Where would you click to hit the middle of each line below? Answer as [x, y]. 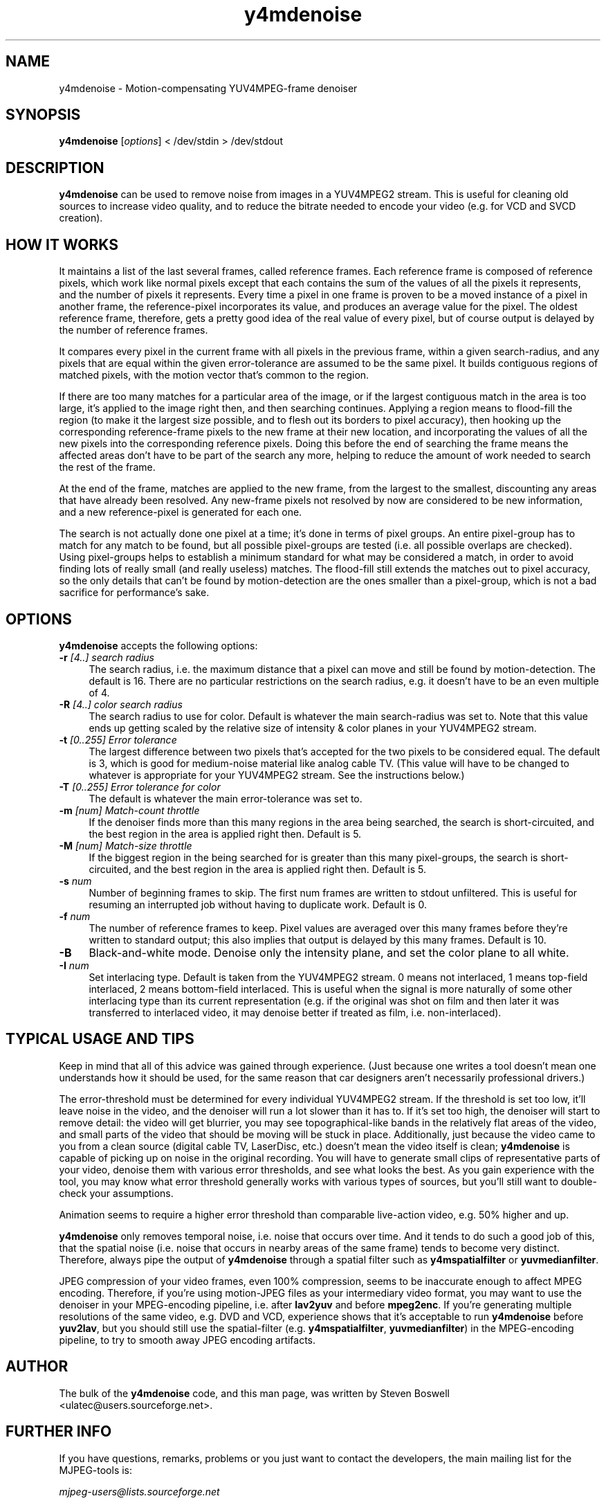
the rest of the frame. [107, 467]
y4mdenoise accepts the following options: [158, 645]
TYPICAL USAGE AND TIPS [100, 1039]
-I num [74, 965]
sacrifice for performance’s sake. [134, 593]
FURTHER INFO [59, 1432]
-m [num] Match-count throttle [129, 810]
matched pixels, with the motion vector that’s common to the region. [214, 375]
